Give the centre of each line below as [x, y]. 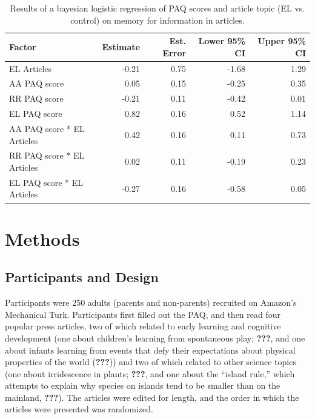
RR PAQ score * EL [47, 155]
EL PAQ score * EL [46, 182]
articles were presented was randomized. [79, 409]
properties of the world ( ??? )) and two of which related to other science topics [151, 362]
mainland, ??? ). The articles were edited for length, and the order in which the [152, 397]
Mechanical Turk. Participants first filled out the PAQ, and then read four [143, 314]
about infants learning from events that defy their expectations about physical [150, 350]
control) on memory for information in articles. [157, 20]
